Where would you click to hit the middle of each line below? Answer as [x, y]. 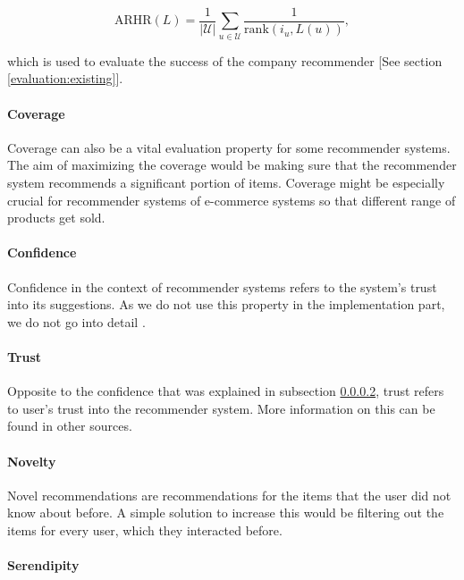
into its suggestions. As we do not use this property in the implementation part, [226, 304]
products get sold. [56, 218]
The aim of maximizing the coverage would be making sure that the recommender [232, 165]
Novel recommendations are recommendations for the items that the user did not [229, 495]
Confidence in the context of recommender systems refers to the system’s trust [222, 286]
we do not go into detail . [76, 321]
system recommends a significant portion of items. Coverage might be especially [226, 182]
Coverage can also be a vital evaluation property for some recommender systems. [229, 147]
